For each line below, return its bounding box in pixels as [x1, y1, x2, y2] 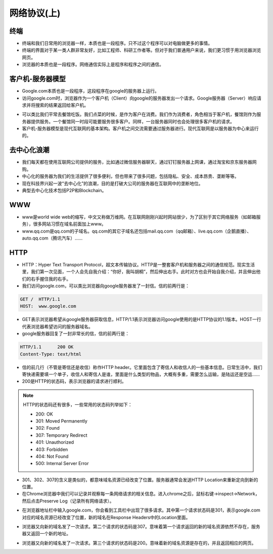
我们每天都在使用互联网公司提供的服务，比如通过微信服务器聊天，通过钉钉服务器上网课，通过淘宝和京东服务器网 [22, 159, 257, 165]
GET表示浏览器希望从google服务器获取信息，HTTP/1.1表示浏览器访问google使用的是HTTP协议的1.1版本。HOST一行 [22, 316, 261, 322]
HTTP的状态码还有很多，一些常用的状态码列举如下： [23, 402, 132, 408]
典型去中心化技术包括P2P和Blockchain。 [22, 187, 107, 193]
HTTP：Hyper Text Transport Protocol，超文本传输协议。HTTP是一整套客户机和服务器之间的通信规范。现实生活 [22, 261, 255, 267]
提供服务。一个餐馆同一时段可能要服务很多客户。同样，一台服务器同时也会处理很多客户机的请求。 [30, 118, 235, 124]
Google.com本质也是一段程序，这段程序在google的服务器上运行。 [22, 88, 159, 94]
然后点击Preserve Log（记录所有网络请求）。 [22, 498, 114, 504]
